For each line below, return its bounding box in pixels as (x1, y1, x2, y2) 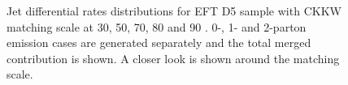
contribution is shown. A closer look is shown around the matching (7, 49, 340, 66)
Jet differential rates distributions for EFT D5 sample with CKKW (7, 2, 341, 19)
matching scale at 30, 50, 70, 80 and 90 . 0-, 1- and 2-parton (7, 18, 307, 35)
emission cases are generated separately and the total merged (7, 34, 311, 51)
